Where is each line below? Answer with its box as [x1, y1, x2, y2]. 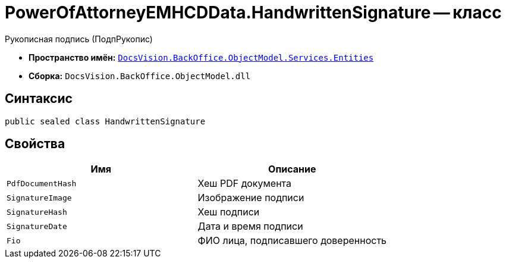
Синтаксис [5, 91, 73, 107]
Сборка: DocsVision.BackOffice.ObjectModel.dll [29, 70, 251, 81]
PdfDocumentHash [7, 179, 77, 188]
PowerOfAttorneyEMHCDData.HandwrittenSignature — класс [5, 2, 502, 23]
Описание [268, 163, 316, 176]
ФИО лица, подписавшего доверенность [197, 234, 387, 247]
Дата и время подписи [197, 220, 303, 233]
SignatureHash [7, 207, 67, 217]
